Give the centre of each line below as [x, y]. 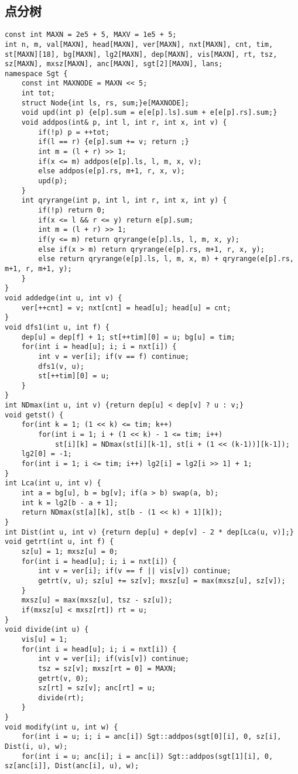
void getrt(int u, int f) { [59, 542]
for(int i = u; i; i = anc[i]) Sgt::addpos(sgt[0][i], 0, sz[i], [151, 737]
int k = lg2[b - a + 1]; [70, 503]
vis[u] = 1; [44, 639]
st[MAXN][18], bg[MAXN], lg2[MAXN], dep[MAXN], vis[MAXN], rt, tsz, [141, 54]
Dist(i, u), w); [36, 747]
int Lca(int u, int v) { [53, 483]
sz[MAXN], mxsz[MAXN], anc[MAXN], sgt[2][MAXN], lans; [114, 64]
